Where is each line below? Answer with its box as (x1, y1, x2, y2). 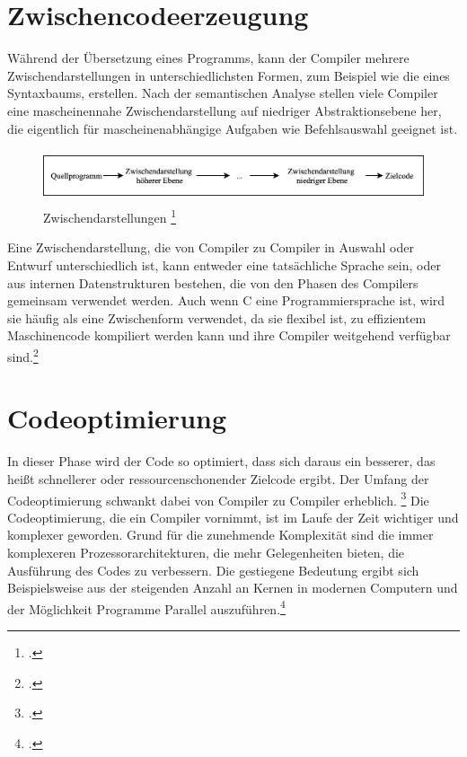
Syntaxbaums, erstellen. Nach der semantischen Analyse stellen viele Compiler (7, 84, 438, 102)
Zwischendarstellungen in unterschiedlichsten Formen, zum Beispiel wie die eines (7, 66, 450, 84)
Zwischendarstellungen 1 (43, 206, 176, 226)
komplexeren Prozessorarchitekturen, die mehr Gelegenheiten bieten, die (7, 542, 405, 561)
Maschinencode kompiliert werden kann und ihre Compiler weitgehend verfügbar (7, 326, 451, 345)
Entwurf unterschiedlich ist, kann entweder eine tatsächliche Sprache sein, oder (7, 255, 441, 274)
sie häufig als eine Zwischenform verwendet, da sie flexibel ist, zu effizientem (7, 308, 427, 327)
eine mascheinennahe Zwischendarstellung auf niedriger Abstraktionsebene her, (7, 101, 442, 119)
